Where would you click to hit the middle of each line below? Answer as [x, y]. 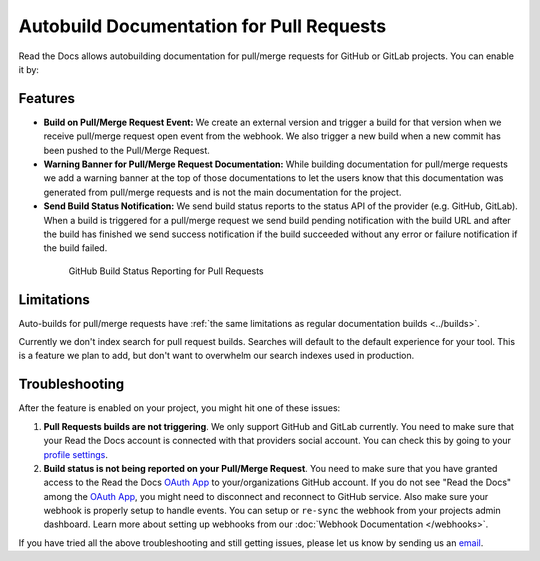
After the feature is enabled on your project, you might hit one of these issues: [179, 408]
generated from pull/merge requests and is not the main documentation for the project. [222, 192]
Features [46, 98]
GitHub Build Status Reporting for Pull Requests [166, 271]
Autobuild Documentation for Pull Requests [202, 26]
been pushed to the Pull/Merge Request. [126, 150]
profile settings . [76, 454]
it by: [29, 69]
